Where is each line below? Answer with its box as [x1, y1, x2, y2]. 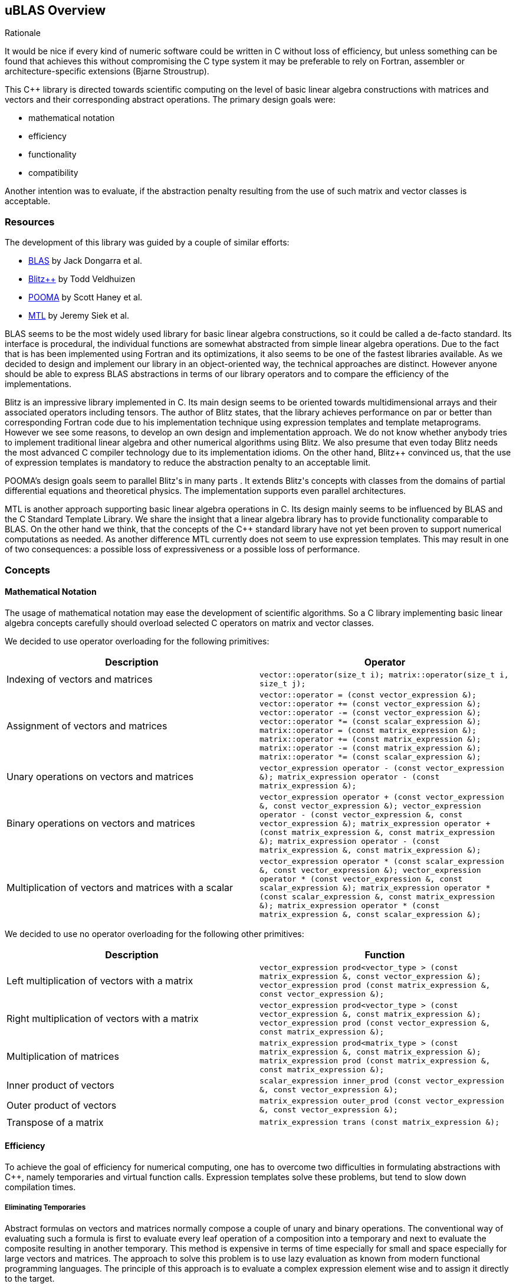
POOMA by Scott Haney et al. [28, 292, 143, 303]
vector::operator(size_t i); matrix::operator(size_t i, [259, 670, 509, 679]
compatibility [28, 168, 78, 178]
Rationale [5, 28, 41, 38]
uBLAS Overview [5, 3, 106, 18]
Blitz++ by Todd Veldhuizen [28, 274, 136, 284]
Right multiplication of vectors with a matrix [6, 1012, 199, 1024]
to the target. [5, 1273, 55, 1283]
